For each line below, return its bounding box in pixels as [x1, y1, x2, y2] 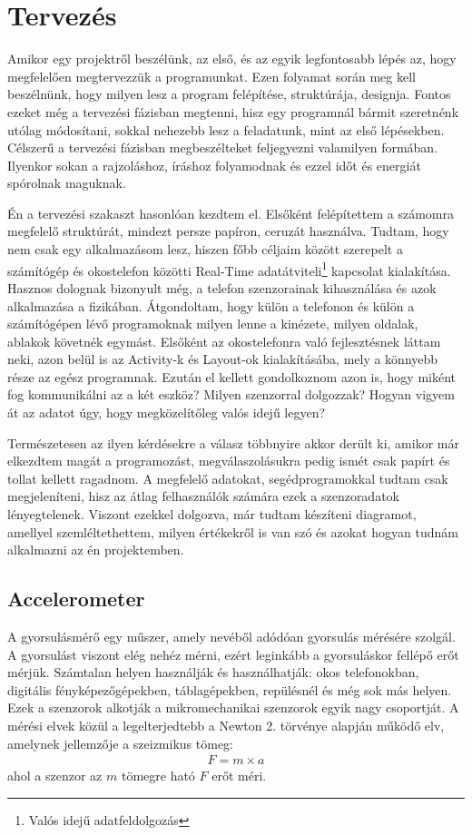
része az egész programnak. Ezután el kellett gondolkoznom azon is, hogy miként [7, 367, 456, 386]
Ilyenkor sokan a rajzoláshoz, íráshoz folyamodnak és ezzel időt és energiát [7, 155, 421, 174]
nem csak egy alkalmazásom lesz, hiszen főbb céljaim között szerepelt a [7, 240, 403, 259]
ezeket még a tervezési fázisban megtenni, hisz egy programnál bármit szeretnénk [7, 102, 459, 121]
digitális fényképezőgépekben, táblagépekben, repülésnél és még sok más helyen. [7, 680, 452, 699]
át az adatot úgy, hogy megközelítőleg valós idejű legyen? [7, 403, 326, 422]
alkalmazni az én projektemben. [7, 540, 184, 559]
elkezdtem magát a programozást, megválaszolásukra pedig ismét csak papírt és [7, 451, 450, 470]
